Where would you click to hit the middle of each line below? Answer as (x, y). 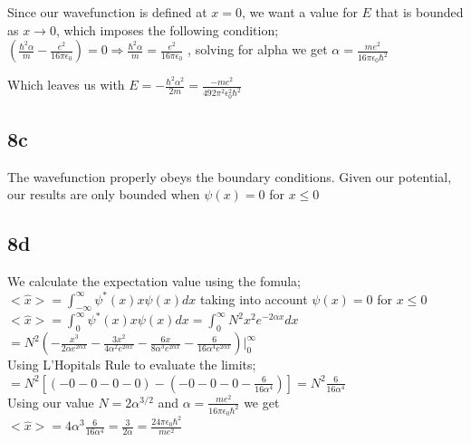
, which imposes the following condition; (167, 29)
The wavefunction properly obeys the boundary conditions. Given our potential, (230, 176)
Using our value (51, 402)
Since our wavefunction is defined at (107, 12)
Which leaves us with (66, 85)
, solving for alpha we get (258, 49)
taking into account (254, 298)
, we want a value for (299, 12)
